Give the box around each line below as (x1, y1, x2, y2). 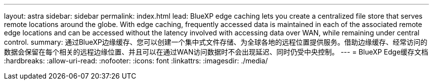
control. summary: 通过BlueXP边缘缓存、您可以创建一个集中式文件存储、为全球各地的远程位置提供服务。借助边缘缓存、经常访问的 (4, 38, 428, 46)
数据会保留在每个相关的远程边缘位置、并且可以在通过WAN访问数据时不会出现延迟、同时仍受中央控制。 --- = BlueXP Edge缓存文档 (4, 48, 429, 56)
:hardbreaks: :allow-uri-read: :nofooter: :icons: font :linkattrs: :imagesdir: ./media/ (4, 56, 268, 65)
